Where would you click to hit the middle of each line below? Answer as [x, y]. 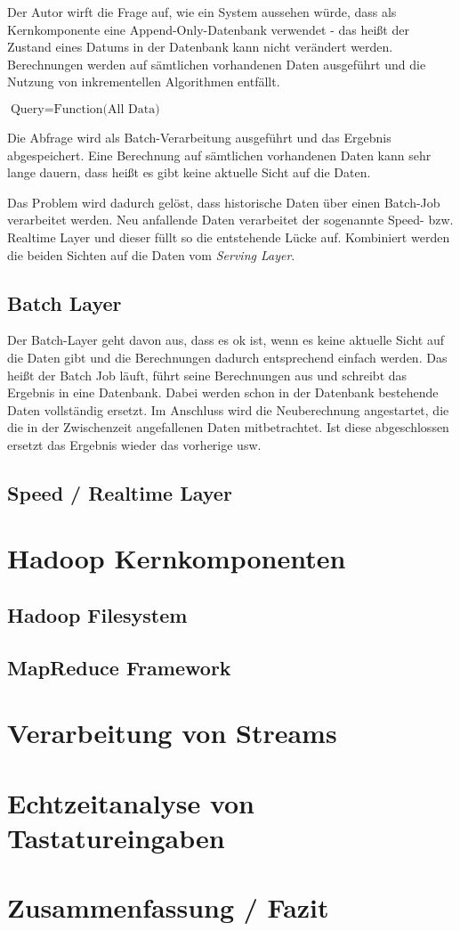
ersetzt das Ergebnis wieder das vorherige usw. [134, 444]
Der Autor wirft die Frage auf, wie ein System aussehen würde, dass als [202, 12]
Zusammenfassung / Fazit [168, 907]
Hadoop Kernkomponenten [177, 558]
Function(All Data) [107, 109]
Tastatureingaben [116, 837]
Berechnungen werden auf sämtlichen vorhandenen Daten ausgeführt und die [217, 64]
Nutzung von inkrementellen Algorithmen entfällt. [144, 82]
